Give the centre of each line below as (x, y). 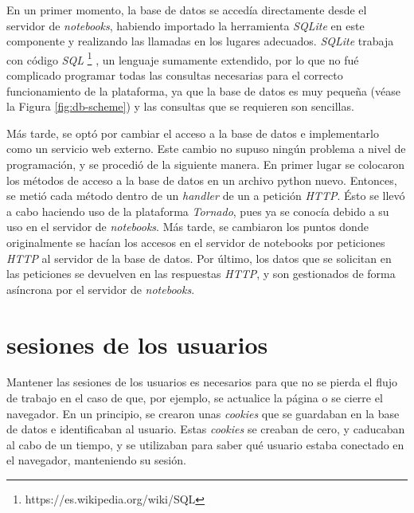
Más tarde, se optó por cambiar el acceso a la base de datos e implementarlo (193, 133)
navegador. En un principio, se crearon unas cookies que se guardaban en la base (203, 413)
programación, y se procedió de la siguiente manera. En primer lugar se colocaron (206, 164)
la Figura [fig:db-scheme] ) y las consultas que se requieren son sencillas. (180, 106)
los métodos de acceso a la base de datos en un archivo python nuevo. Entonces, (202, 180)
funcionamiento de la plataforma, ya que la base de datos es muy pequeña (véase (203, 90)
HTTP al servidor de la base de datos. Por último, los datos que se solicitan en (199, 258)
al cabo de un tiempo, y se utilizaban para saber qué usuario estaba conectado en (205, 444)
